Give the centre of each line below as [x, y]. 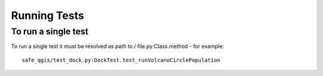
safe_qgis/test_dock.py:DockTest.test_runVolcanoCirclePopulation [121, 60]
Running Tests [48, 15]
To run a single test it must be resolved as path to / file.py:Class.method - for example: [118, 46]
